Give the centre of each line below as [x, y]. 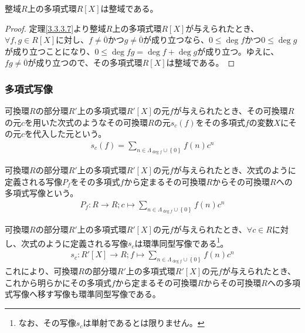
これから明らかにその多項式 [58, 282]
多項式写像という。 [42, 193]
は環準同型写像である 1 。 [182, 242]
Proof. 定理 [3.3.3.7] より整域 [55, 28]
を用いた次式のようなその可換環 [87, 122]
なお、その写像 [47, 323]
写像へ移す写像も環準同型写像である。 [87, 294]
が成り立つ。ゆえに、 [238, 51]
